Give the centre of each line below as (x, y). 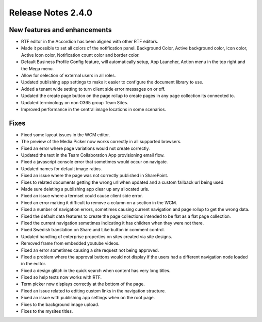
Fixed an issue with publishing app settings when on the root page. (88, 298)
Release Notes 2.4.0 (51, 13)
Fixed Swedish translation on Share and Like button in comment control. (93, 230)
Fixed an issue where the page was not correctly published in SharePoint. (95, 176)
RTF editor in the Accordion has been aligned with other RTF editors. (90, 42)
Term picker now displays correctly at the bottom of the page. (83, 284)
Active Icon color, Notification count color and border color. (81, 55)
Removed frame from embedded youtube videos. (70, 243)
